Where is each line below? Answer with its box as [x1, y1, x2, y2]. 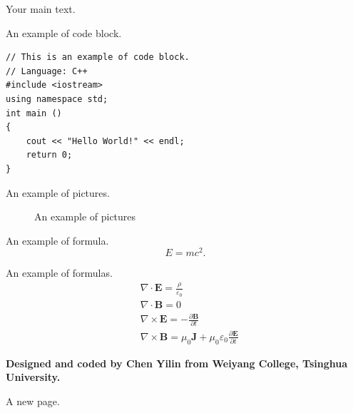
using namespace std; [6, 93, 108, 104]
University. [6, 369, 61, 384]
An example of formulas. [6, 265, 113, 280]
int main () [6, 108, 62, 118]
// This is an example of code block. [6, 52, 190, 63]
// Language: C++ [6, 66, 88, 76]
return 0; [26, 150, 73, 160]
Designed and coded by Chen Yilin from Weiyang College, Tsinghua [6, 355, 348, 370]
